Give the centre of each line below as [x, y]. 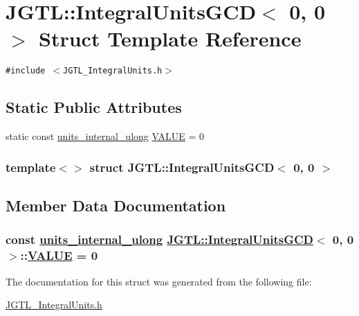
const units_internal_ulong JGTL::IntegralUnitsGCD [159, 239]
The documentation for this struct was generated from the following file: [159, 281]
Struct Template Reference [170, 38]
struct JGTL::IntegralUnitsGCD [182, 167]
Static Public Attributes [94, 107]
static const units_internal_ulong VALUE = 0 [105, 136]
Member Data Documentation [116, 205]
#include [26, 71]
